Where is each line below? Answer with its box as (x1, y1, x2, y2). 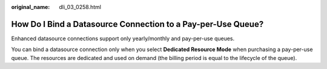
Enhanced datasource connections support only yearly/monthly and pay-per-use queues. (11, 35, 235, 42)
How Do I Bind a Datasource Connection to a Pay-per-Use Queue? (11, 19, 264, 29)
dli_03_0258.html (59, 4, 101, 10)
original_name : (11, 4, 50, 10)
